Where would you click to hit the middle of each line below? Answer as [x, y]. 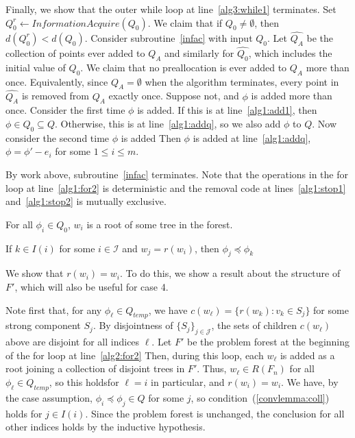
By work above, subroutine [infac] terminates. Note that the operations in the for [177, 174]
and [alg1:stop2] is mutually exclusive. [86, 201]
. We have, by [310, 381]
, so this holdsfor [84, 381]
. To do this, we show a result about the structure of [230, 273]
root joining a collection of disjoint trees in [95, 368]
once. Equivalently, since [57, 81]
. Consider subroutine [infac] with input [169, 37]
